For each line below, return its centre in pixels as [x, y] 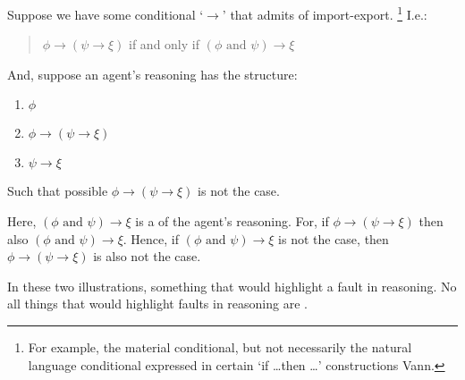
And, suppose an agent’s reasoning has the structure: [152, 74]
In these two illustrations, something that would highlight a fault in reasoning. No [232, 286]
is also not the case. [147, 256]
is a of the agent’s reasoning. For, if [232, 221]
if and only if [164, 44]
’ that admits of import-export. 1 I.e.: [325, 13]
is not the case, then [334, 238]
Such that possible [58, 191]
